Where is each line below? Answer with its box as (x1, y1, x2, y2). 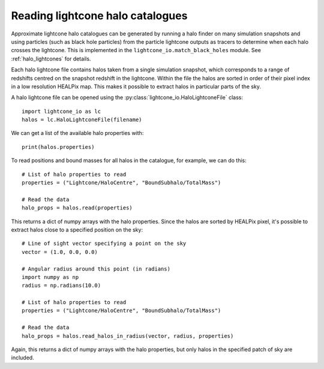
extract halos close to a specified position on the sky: (11, 226, 143, 233)
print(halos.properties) (22, 143, 95, 150)
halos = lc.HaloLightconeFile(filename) (22, 116, 142, 123)
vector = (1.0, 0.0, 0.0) (22, 248, 98, 255)
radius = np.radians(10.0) (22, 282, 101, 289)
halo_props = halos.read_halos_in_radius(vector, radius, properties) (22, 332, 234, 339)
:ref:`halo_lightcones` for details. (11, 55, 91, 62)
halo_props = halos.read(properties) (22, 205, 133, 211)
